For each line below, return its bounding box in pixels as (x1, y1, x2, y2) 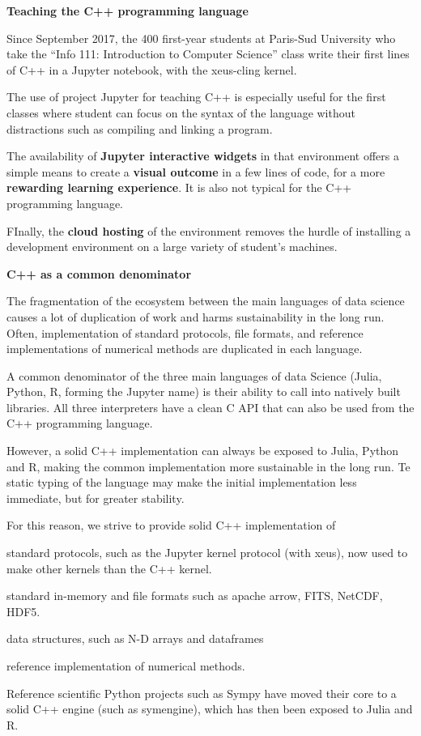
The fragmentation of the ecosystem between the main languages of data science (6, 292, 405, 309)
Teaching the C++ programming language (6, 2, 249, 19)
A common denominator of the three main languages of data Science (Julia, (6, 367, 382, 384)
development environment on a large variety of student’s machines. (6, 238, 338, 255)
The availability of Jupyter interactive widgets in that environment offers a (6, 147, 399, 164)
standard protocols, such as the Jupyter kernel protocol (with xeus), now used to (6, 544, 408, 561)
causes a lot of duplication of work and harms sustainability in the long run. (6, 308, 385, 325)
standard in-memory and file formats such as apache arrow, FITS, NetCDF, (6, 587, 383, 604)
